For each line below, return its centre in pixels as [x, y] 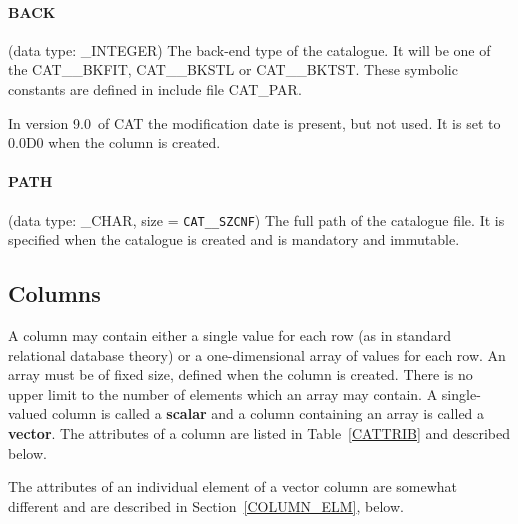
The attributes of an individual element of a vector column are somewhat [233, 486]
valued [28, 413]
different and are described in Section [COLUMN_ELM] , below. [206, 505]
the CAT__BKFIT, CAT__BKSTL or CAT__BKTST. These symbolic [233, 69]
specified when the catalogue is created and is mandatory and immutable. [234, 239]
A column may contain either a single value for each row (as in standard [229, 335]
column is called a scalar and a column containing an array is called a [268, 413]
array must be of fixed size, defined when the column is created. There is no [240, 374]
